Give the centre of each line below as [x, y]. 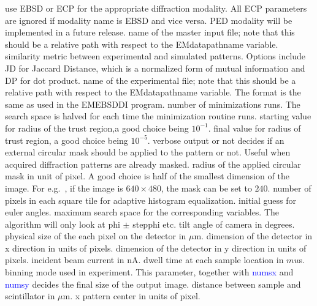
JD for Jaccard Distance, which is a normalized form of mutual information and [155, 68]
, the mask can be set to [207, 188]
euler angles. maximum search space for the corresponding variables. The [142, 212]
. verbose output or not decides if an [216, 140]
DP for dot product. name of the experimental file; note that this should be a [151, 80]
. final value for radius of [254, 128]
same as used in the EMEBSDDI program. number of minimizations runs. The [153, 104]
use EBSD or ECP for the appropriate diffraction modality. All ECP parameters [156, 8]
